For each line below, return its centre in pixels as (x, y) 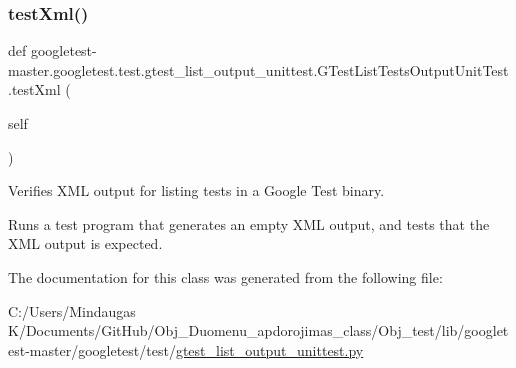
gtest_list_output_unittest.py (269, 349)
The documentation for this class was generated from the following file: (225, 276)
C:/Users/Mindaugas (72, 310)
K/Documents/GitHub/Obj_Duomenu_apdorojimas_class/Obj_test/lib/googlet (258, 330)
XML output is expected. (85, 243)
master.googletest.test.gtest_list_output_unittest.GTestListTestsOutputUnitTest (258, 69)
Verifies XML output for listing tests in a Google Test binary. (196, 190)
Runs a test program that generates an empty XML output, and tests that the (249, 223)
